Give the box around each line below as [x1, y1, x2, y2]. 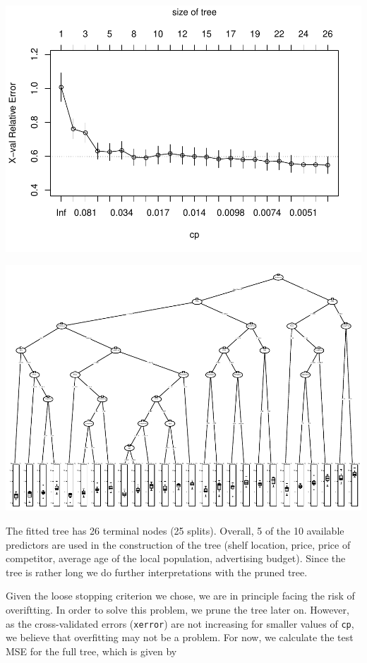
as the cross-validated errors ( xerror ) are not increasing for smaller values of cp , [6, 616, 354, 631]
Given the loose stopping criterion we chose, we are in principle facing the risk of [6, 588, 355, 603]
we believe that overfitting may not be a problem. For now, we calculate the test [6, 630, 354, 645]
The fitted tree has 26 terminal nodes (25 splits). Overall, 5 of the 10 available [6, 523, 344, 538]
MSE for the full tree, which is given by [6, 643, 177, 658]
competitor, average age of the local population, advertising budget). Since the [6, 551, 346, 566]
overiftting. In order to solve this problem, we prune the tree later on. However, [6, 602, 349, 616]
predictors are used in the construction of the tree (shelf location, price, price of [6, 537, 351, 552]
